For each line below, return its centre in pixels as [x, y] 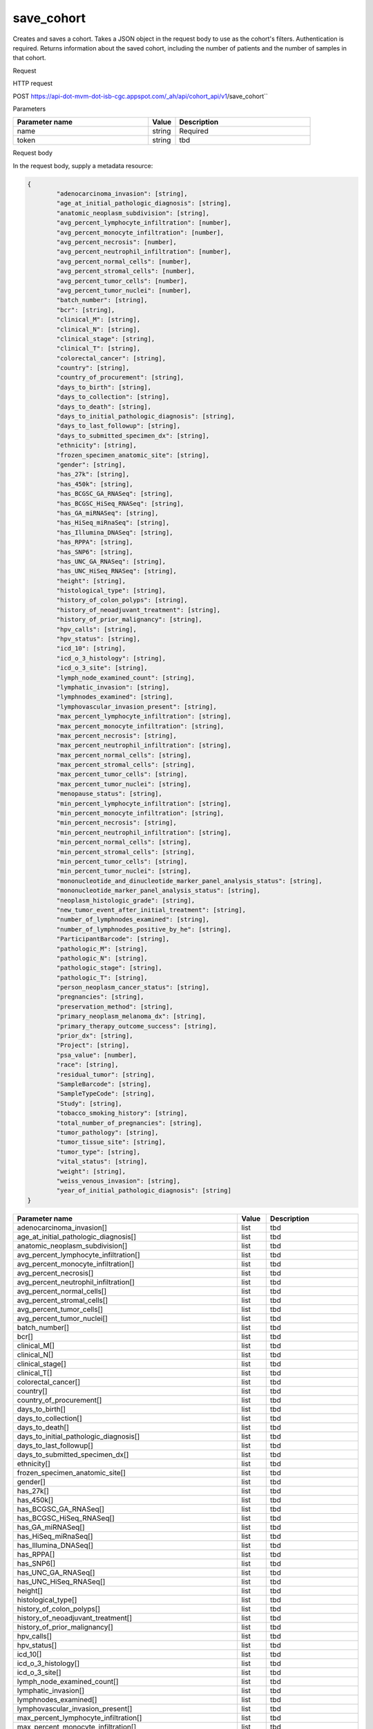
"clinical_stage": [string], [106, 339]
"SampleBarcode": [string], [104, 1084]
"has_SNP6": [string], [95, 552]
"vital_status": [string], [102, 1162]
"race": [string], [87, 1065]
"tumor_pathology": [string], [107, 1132]
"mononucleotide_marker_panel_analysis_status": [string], [159, 891]
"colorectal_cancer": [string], [111, 358]
